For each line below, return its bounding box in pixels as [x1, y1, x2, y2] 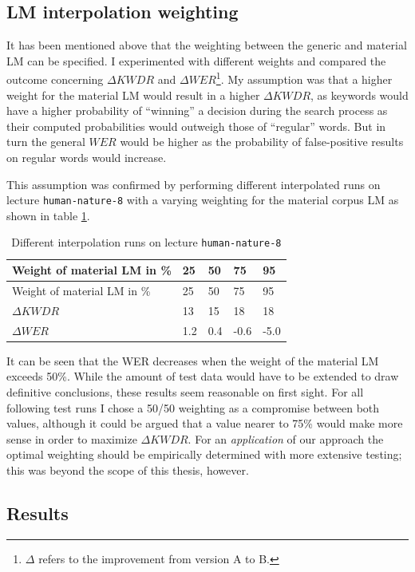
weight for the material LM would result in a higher [6, 86, 260, 103]
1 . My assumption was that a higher [215, 69, 393, 88]
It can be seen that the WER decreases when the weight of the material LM [6, 352, 379, 369]
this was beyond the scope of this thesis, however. [6, 461, 249, 478]
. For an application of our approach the [188, 430, 384, 447]
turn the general [6, 133, 85, 150]
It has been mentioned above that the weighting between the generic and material [6, 37, 407, 53]
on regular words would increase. [6, 149, 167, 166]
